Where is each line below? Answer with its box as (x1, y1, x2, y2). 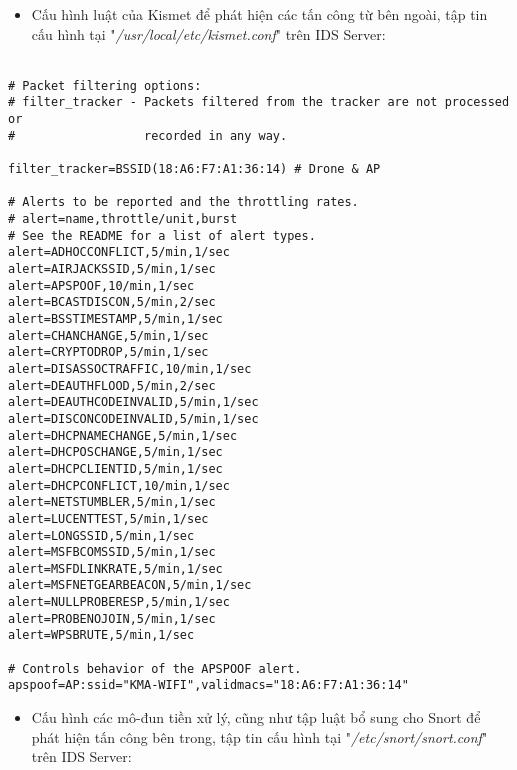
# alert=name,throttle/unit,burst (8, 212, 238, 227)
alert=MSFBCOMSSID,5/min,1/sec (8, 545, 216, 560)
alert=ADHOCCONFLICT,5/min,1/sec (8, 245, 230, 260)
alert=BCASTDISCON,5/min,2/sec (8, 295, 216, 310)
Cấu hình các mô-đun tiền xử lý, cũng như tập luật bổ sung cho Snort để (31, 707, 481, 728)
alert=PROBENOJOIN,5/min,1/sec (8, 611, 216, 626)
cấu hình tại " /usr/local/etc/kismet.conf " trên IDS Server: (31, 23, 386, 44)
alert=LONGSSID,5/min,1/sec (8, 528, 195, 543)
